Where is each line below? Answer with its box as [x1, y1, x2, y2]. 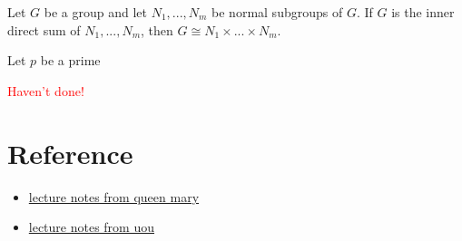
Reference [7, 134, 133, 171]
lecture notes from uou [28, 217, 155, 236]
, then [141, 20, 173, 39]
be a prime [40, 51, 101, 70]
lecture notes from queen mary [28, 187, 200, 206]
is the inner [391, 3, 455, 21]
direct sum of [7, 20, 81, 39]
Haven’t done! [7, 81, 84, 100]
